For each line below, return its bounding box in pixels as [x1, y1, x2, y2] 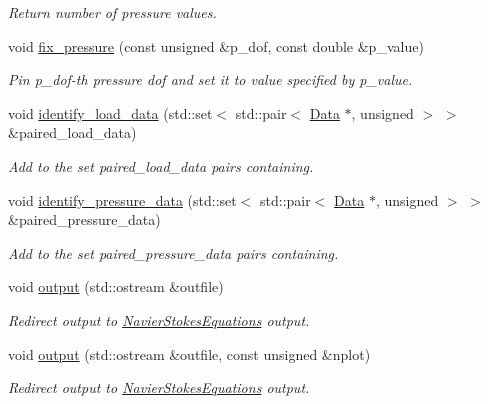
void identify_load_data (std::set [8, 102, 213, 123]
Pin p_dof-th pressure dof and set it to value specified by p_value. [8, 69, 413, 90]
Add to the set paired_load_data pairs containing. [8, 155, 314, 176]
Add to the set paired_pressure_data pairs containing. [8, 242, 339, 263]
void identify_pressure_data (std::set [8, 189, 237, 210]
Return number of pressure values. [8, 2, 217, 22]
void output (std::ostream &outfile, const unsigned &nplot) [8, 343, 371, 364]
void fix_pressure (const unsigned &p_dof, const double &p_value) [8, 35, 424, 56]
